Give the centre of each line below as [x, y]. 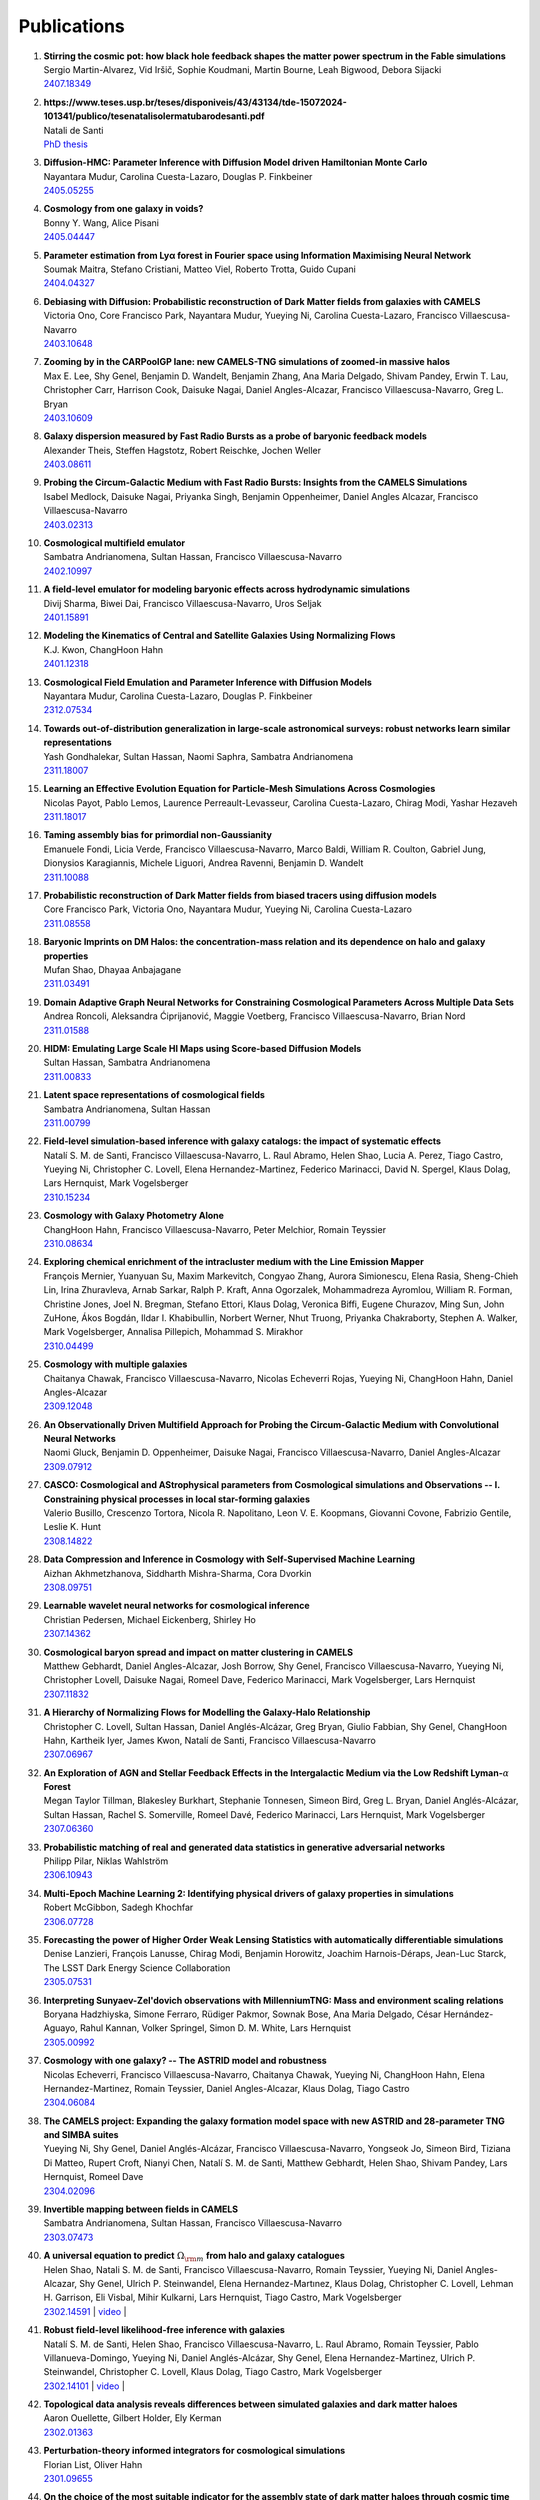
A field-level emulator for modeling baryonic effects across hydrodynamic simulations [226, 589]
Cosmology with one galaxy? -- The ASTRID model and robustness [185, 2061]
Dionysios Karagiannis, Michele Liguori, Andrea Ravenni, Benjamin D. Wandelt [203, 863]
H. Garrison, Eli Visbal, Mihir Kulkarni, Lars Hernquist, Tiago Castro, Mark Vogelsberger [222, 2297]
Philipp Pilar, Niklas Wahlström [106, 1861]
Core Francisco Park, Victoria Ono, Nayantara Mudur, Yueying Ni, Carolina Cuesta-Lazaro [228, 909]
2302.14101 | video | [84, 2386]
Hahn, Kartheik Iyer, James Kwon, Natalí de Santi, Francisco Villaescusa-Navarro [210, 1740]
